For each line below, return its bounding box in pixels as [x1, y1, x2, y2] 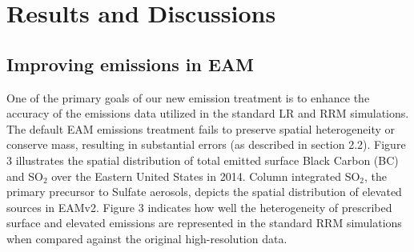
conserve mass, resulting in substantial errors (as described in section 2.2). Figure [6, 136, 406, 153]
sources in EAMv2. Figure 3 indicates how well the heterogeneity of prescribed [6, 198, 392, 215]
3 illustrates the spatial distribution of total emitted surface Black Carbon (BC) [6, 151, 399, 168]
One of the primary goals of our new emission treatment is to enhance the [6, 89, 370, 106]
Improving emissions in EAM [6, 51, 254, 76]
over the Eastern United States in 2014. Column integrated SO [51, 167, 360, 184]
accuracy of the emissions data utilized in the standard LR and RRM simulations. [6, 105, 409, 122]
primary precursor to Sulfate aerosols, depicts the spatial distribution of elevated [6, 183, 402, 200]
